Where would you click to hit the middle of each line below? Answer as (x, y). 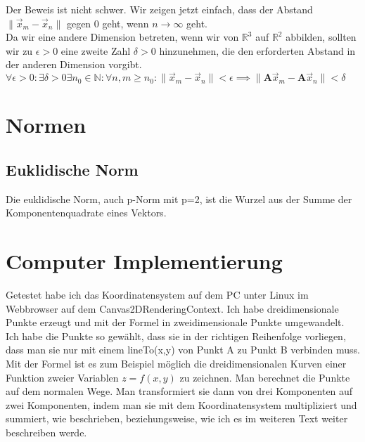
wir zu (19, 50)
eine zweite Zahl (96, 50)
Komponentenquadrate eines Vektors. (86, 213)
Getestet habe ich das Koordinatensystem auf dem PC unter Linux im (157, 295)
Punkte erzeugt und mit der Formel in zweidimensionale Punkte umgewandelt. (175, 322)
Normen (46, 125)
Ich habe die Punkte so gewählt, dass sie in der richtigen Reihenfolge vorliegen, (176, 336)
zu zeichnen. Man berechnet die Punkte (265, 377)
